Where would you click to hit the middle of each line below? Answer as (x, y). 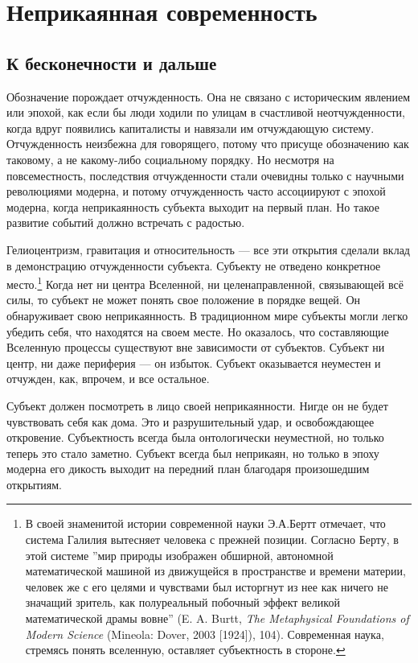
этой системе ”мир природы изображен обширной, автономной (179, 555)
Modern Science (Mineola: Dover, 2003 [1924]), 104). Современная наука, (205, 634)
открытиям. (34, 484)
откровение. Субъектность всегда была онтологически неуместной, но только (195, 437)
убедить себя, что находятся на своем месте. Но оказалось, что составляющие (198, 331)
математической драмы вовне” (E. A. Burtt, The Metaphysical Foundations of (217, 618)
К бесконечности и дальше (112, 62)
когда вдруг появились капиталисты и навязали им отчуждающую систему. (191, 128)
